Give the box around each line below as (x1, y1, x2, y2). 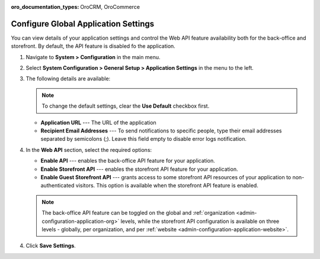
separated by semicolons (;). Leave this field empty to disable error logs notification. (40, 135, 247, 143)
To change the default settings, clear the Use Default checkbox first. (41, 102, 210, 109)
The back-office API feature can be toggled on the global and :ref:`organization (41, 209, 235, 216)
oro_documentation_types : (11, 4, 79, 10)
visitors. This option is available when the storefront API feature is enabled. (75, 182, 259, 189)
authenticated (40, 182, 75, 189)
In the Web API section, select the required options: (25, 146, 152, 153)
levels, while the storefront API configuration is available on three (120, 218, 280, 225)
